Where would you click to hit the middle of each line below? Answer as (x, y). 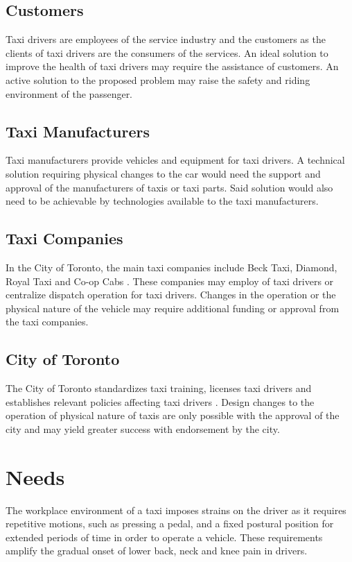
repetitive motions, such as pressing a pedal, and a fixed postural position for (170, 523)
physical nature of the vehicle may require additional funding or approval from (173, 308)
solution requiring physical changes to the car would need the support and (163, 173)
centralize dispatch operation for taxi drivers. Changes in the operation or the (171, 295)
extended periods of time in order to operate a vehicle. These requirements (164, 537)
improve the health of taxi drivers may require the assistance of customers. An (172, 66)
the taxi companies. (47, 322)
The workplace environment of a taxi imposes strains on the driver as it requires (176, 510)
